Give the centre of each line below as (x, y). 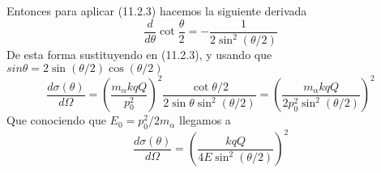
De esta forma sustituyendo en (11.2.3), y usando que (139, 54)
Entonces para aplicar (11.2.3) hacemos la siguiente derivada (157, 11)
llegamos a (205, 120)
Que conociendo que (56, 120)
